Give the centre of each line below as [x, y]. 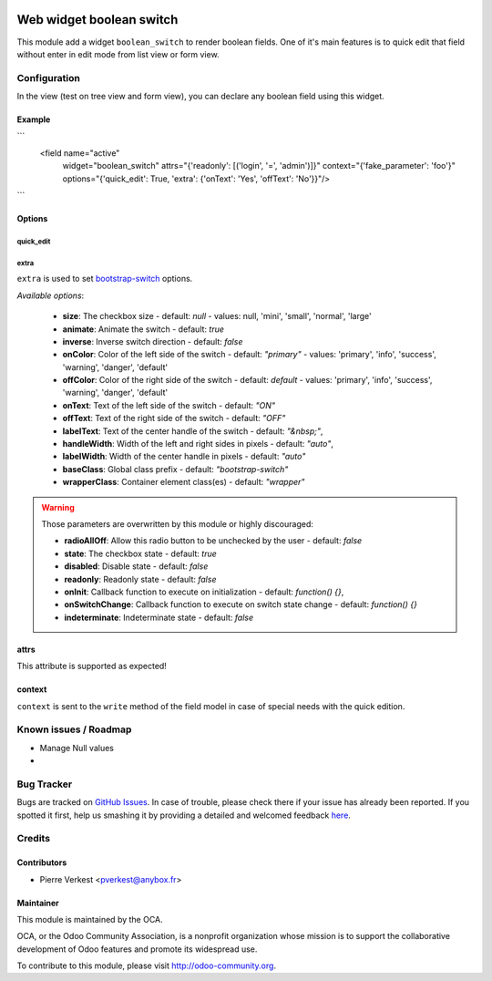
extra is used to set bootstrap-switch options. [105, 279]
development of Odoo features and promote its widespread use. [137, 949]
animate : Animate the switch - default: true [143, 329]
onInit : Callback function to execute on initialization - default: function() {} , [204, 592]
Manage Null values [77, 748]
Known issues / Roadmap [74, 729]
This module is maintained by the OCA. [90, 919]
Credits [33, 839]
